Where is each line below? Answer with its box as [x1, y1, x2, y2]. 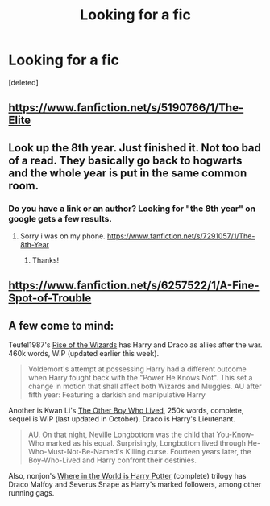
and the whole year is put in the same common [8, 166, 247, 180]
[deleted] [8, 77, 39, 87]
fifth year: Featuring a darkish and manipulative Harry [27, 390, 206, 400]
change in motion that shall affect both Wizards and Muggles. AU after [27, 381, 262, 392]
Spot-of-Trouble [8, 292, 92, 305]
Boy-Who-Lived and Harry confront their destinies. [27, 455, 197, 465]
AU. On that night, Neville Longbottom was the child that [27, 429, 215, 440]
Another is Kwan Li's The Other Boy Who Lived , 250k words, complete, [8, 405, 244, 416]
